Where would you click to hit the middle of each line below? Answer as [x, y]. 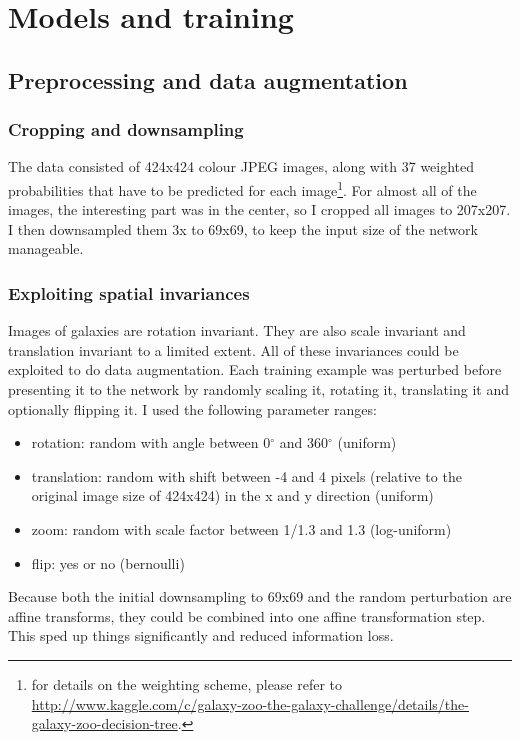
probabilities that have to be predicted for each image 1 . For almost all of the [242, 188]
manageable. [46, 248]
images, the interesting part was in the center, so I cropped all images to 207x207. [259, 209]
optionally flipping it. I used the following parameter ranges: [192, 408]
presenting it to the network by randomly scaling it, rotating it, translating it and [258, 389]
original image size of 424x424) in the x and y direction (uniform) [232, 495]
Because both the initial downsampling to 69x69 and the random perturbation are [260, 596]
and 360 [304, 442]
